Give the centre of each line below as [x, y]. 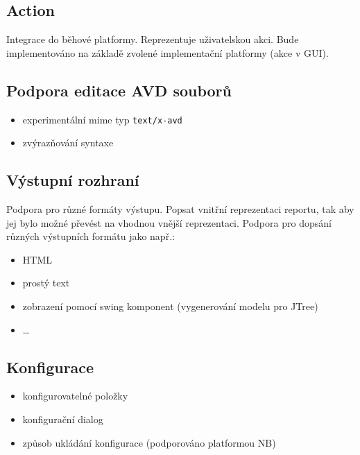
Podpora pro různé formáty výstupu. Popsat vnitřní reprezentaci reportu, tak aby [180, 209]
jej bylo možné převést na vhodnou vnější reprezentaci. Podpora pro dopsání [169, 222]
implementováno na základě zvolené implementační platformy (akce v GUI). [168, 52]
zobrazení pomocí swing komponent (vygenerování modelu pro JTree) [170, 306]
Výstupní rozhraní [73, 180]
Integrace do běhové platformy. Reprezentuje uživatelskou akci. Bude [153, 39]
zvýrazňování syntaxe [68, 143]
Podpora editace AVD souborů [119, 90]
